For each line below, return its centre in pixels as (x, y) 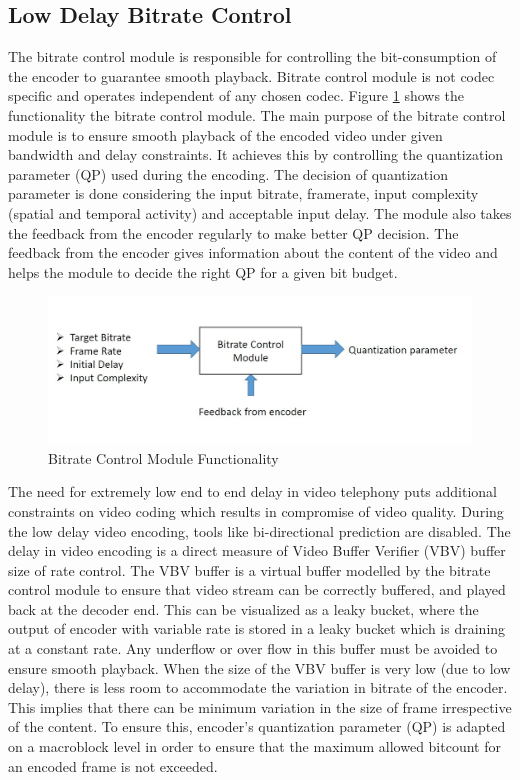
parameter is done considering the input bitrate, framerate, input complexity (243, 193)
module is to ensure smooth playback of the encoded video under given (225, 134)
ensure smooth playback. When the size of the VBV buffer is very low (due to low (259, 667)
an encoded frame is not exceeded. (113, 765)
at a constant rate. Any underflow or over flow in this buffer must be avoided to (253, 648)
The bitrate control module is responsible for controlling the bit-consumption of (252, 56)
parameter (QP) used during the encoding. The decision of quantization (228, 173)
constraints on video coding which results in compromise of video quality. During (256, 510)
